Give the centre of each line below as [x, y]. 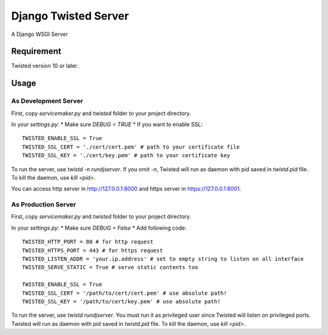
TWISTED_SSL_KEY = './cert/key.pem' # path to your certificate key [126, 156]
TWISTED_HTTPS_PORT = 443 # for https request [93, 250]
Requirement [36, 51]
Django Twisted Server [70, 16]
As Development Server [47, 101]
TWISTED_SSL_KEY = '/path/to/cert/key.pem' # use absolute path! [121, 301]
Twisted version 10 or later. [45, 66]
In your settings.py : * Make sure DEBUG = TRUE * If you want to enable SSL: [107, 124]
